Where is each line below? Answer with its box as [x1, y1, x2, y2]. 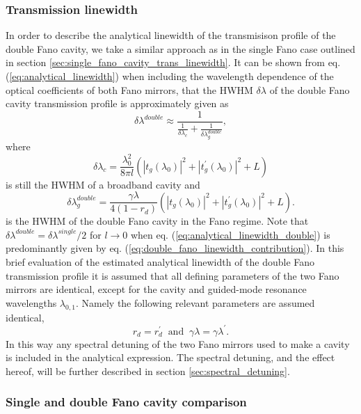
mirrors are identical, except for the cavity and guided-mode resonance [6, 282, 307, 296]
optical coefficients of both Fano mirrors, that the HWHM [6, 82, 253, 97]
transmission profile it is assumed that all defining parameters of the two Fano [6, 268, 339, 282]
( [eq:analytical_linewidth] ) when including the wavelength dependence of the [6, 69, 334, 83]
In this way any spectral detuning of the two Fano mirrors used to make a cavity [6, 336, 350, 351]
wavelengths [6, 295, 57, 310]
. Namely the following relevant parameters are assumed [76, 295, 315, 310]
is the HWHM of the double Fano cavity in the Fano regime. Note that [6, 214, 309, 228]
